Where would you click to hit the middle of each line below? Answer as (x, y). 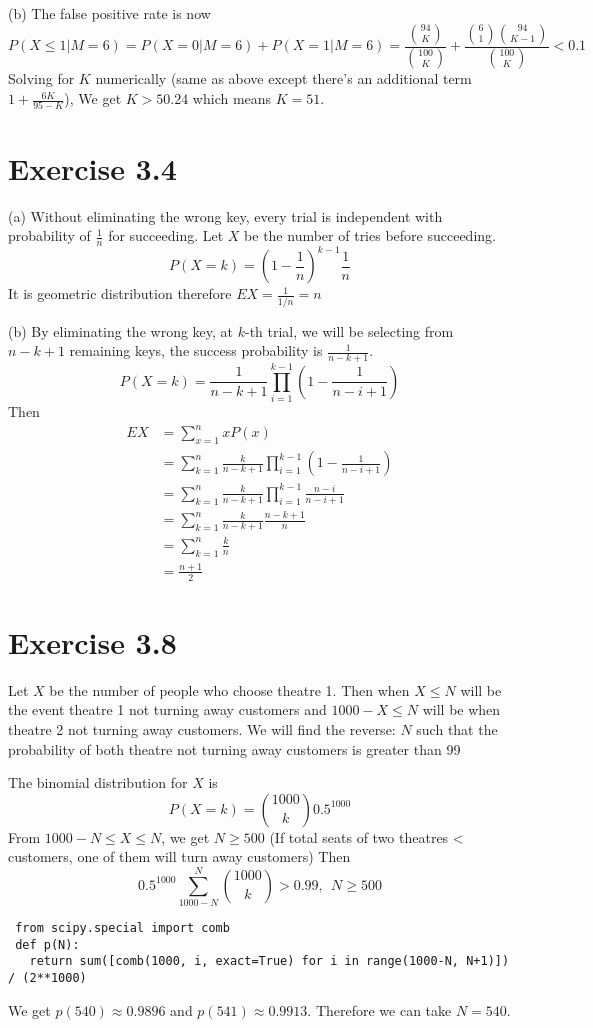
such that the (457, 729)
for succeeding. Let (166, 235)
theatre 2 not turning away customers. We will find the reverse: (202, 729)
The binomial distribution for (98, 782)
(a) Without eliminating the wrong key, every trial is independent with (225, 215)
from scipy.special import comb (122, 928)
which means (232, 98)
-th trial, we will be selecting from (349, 330)
